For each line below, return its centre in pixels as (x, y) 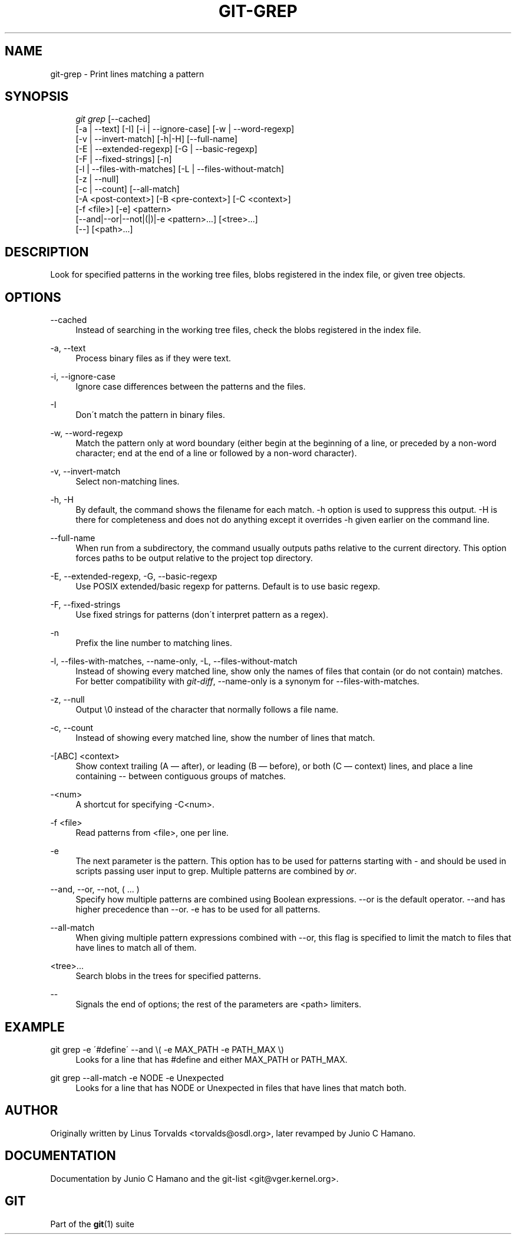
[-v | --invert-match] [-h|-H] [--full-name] (157, 139)
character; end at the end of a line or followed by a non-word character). (216, 453)
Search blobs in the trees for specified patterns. (168, 976)
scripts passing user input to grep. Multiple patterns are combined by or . (216, 871)
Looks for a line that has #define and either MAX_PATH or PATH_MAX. (211, 1059)
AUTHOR (32, 1111)
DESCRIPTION (47, 252)
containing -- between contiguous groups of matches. (181, 776)
